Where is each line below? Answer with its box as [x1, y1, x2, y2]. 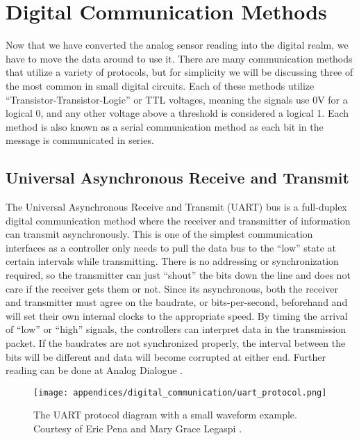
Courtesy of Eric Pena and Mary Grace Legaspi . [33, 421, 242, 436]
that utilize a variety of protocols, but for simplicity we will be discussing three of [6, 65, 353, 79]
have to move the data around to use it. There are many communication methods [6, 51, 353, 65]
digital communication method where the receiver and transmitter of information [6, 213, 351, 227]
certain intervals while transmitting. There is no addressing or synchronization [6, 254, 339, 268]
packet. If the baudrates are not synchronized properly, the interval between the [6, 336, 346, 350]
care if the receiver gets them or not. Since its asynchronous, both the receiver [6, 281, 338, 295]
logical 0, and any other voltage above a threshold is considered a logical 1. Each [6, 106, 349, 120]
